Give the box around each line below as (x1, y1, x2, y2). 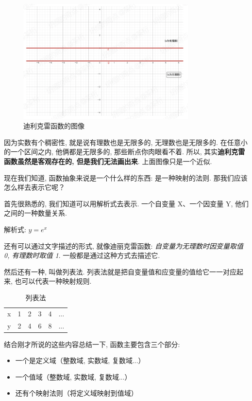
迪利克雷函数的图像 (23, 121, 84, 131)
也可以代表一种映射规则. (15, 276, 92, 286)
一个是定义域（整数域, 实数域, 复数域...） (15, 355, 145, 365)
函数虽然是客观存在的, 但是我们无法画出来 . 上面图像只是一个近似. (4, 156, 212, 166)
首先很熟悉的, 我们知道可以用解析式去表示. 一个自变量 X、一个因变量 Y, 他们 (4, 198, 249, 208)
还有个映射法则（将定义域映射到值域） (15, 388, 138, 398)
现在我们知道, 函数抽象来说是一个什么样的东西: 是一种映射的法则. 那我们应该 (4, 172, 248, 182)
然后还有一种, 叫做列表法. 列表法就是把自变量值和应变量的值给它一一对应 (4, 266, 237, 276)
